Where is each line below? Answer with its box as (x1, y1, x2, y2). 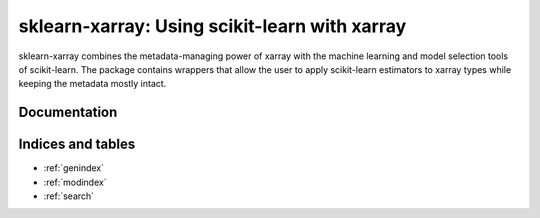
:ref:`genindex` (43, 162, 105, 174)
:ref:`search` (43, 190, 95, 202)
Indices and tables (18, 136, 136, 153)
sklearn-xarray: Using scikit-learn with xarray (18, 15, 407, 37)
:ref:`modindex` (43, 176, 107, 188)
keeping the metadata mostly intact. (18, 78, 167, 90)
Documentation (18, 104, 118, 121)
